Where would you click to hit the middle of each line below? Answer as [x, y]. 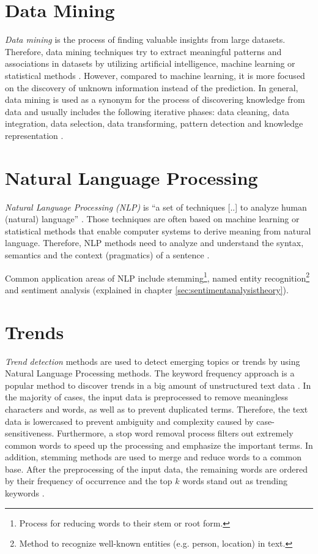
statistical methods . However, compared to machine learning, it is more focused [155, 75]
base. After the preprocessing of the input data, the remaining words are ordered [156, 469]
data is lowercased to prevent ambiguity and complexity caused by [129, 421]
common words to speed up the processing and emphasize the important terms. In [159, 445]
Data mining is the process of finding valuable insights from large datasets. [145, 39]
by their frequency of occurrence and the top [89, 481]
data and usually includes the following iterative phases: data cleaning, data [147, 111]
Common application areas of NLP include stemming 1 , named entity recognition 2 [157, 277]
